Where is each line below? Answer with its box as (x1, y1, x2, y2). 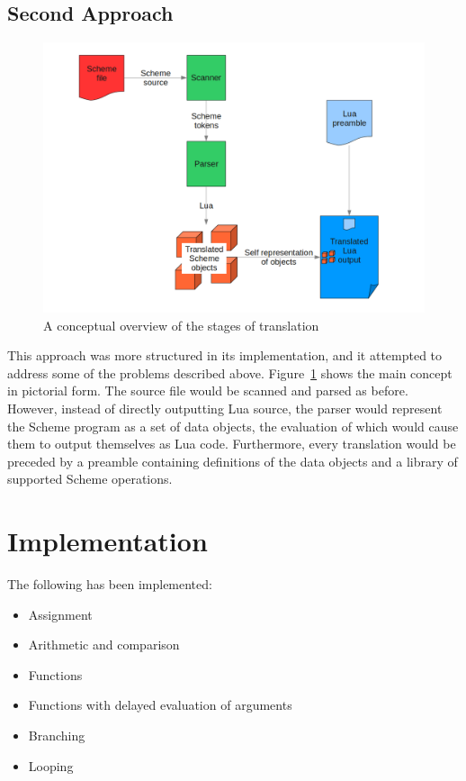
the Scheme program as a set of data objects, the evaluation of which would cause (7, 416, 459, 435)
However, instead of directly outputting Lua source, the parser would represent (7, 398, 443, 417)
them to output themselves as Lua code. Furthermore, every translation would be (7, 434, 456, 453)
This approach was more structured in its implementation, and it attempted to (7, 346, 443, 365)
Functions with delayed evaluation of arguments (28, 695, 292, 714)
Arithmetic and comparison (28, 635, 180, 654)
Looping (28, 756, 74, 775)
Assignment (28, 604, 93, 623)
